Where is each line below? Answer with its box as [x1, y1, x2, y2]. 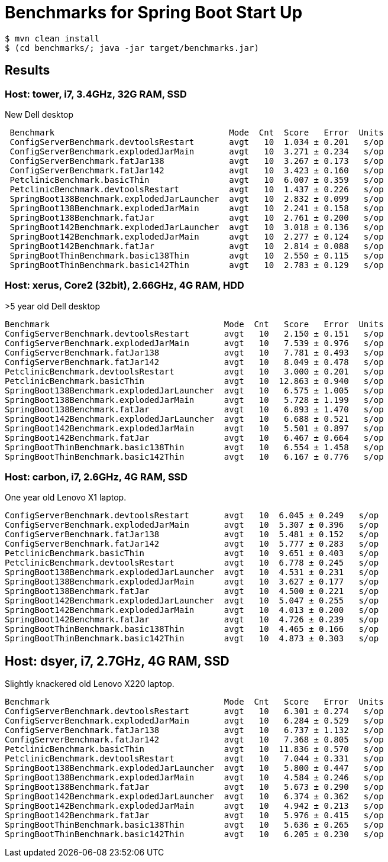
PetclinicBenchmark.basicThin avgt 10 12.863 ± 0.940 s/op [5, 376, 384, 386]
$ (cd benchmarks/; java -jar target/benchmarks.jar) [5, 43, 259, 53]
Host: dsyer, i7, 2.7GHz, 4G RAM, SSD [5, 653, 229, 669]
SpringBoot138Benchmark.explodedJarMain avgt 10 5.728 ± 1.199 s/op [5, 395, 384, 405]
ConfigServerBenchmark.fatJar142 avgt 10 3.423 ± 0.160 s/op [9, 165, 384, 175]
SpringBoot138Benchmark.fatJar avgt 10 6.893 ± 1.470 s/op [5, 404, 384, 414]
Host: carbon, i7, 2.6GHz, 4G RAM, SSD [5, 471, 188, 483]
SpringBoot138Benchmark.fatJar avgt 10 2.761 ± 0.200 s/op [9, 212, 384, 222]
